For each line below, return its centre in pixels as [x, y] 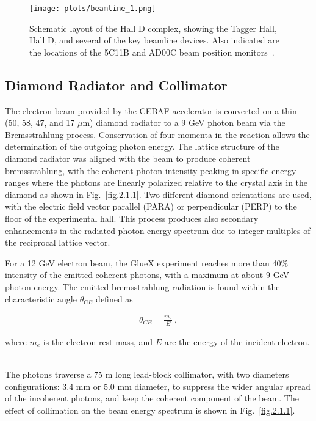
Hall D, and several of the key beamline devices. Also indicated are [154, 40]
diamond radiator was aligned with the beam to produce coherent [128, 159]
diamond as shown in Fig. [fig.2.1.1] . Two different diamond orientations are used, [158, 194]
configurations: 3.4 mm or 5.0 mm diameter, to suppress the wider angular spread [158, 386]
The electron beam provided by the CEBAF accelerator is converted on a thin [151, 110]
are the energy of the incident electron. [237, 341]
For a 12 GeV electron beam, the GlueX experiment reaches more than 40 [143, 262]
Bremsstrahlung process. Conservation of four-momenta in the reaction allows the [157, 134]
